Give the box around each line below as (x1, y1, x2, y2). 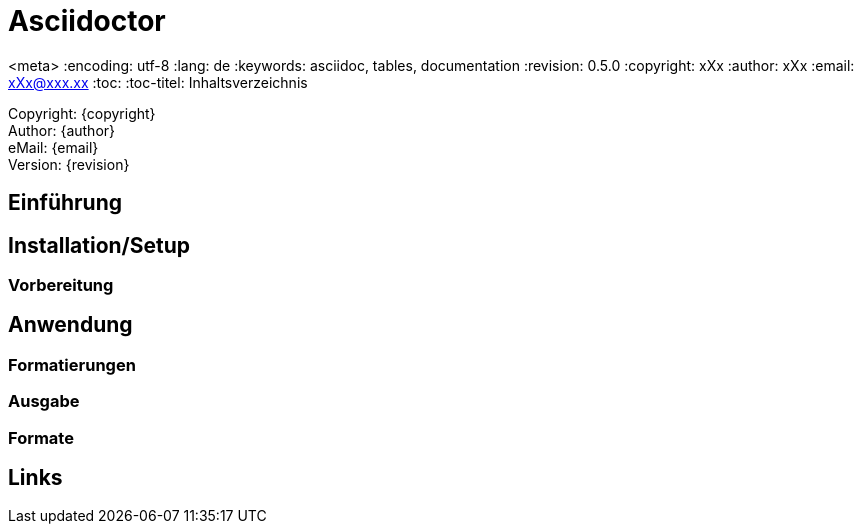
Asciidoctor (8, 4, 166, 38)
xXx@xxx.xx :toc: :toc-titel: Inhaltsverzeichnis (8, 73, 308, 91)
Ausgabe (8, 391, 80, 412)
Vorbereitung (8, 275, 114, 296)
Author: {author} (8, 121, 116, 139)
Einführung (8, 190, 122, 216)
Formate (8, 427, 74, 448)
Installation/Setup (8, 232, 191, 258)
